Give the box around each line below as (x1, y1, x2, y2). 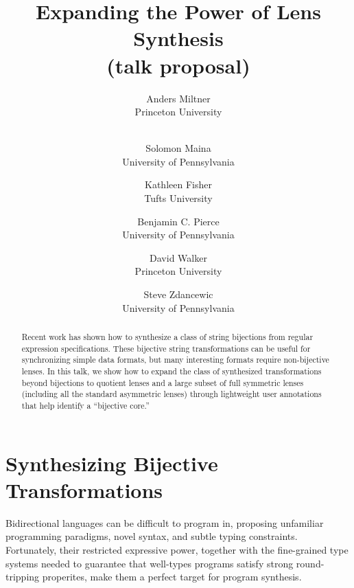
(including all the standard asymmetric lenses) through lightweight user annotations (21, 388, 322, 400)
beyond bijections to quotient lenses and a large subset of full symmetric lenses (21, 376, 304, 388)
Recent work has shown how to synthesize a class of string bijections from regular (21, 331, 314, 343)
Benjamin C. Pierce (137, 214, 220, 228)
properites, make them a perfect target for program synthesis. (42, 569, 302, 584)
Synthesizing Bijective (5, 449, 218, 477)
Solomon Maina (145, 141, 211, 155)
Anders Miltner (146, 91, 211, 105)
